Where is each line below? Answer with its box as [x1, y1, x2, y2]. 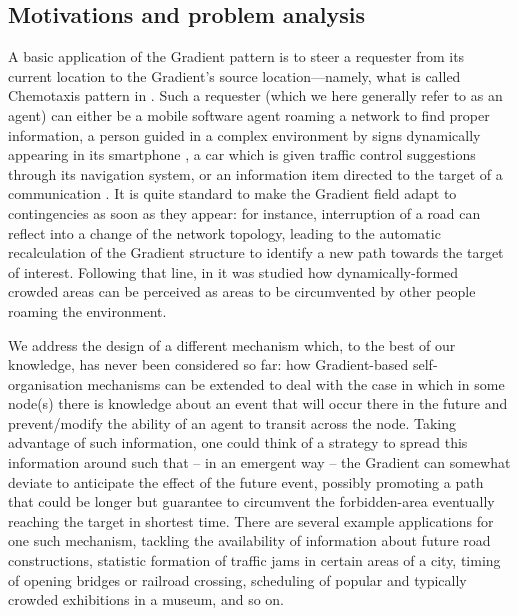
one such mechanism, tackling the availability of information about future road [8, 530, 491, 551]
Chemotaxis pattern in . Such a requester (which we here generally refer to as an [8, 85, 503, 106]
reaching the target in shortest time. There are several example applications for [8, 510, 494, 531]
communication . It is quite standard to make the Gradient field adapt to [8, 183, 457, 204]
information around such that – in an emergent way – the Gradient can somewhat [8, 452, 511, 473]
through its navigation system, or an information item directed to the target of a [8, 163, 503, 184]
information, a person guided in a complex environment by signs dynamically [8, 124, 481, 145]
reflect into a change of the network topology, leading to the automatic [8, 222, 441, 243]
